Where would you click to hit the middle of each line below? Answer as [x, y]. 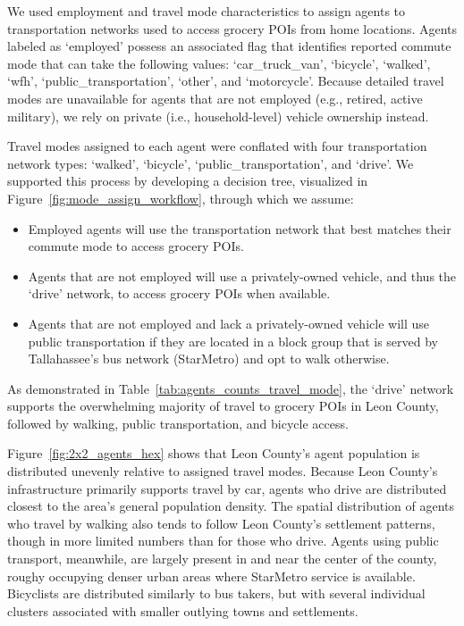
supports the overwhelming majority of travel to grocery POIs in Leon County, [223, 406]
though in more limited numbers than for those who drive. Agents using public [223, 541]
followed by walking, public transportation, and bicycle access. [178, 423]
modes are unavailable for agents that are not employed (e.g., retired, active [215, 98]
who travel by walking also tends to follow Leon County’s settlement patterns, [221, 523]
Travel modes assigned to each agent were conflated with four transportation [217, 146]
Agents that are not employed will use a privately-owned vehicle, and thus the [242, 275]
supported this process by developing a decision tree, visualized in [188, 181]
